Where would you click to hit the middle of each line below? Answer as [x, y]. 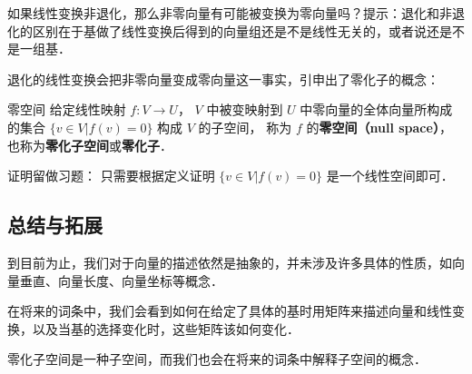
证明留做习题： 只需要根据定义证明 [111, 176]
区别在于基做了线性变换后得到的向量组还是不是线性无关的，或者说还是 [242, 30]
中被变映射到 [245, 109]
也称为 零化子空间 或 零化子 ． [90, 145]
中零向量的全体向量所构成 [376, 109]
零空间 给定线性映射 [67, 109]
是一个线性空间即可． [390, 176]
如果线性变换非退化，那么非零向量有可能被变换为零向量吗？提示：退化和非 [230, 13]
